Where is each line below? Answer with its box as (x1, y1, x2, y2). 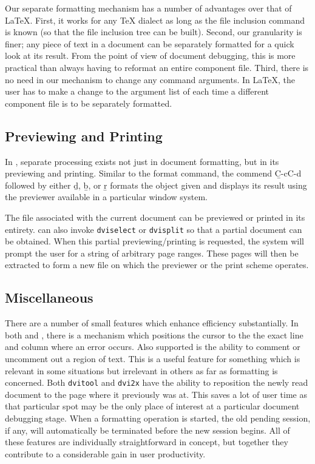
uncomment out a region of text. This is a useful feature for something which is (5, 352, 300, 365)
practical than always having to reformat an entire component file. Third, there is (5, 61, 309, 73)
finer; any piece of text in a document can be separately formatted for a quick (5, 37, 294, 50)
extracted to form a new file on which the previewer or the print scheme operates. (5, 258, 309, 271)
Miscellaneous (5, 288, 93, 307)
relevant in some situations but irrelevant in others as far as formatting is (5, 364, 278, 377)
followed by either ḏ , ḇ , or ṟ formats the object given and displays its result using (5, 178, 307, 191)
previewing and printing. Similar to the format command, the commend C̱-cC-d (5, 167, 302, 180)
